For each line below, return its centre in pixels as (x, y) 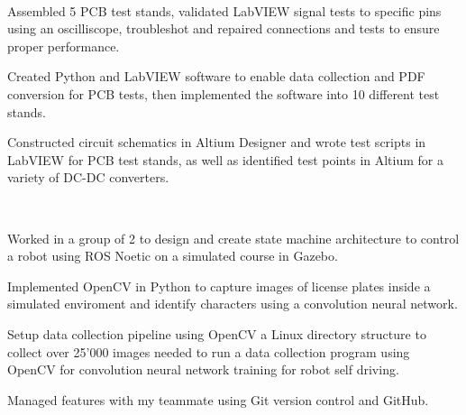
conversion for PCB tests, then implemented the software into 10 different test (224, 93)
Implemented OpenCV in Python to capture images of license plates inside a (219, 286)
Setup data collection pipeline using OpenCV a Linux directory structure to (217, 333)
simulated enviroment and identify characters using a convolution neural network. (233, 304)
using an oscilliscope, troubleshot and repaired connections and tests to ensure (224, 28)
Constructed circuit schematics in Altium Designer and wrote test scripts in (217, 142)
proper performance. (64, 46)
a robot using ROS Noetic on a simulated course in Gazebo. (173, 256)
